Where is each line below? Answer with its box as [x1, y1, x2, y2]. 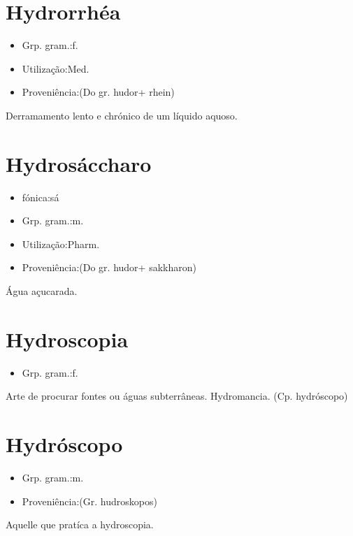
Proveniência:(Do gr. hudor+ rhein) [22, 85, 175, 99]
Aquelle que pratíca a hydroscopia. [6, 517, 154, 532]
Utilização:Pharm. [22, 236, 100, 251]
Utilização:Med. [22, 61, 89, 75]
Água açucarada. [6, 284, 78, 298]
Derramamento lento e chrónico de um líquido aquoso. [6, 108, 238, 122]
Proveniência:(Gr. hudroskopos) [22, 493, 157, 508]
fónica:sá [22, 189, 59, 204]
